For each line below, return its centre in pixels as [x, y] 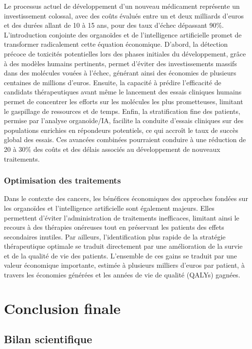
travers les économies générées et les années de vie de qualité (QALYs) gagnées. [122, 275]
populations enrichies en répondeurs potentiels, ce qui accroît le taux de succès [121, 130]
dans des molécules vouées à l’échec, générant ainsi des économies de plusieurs [120, 73]
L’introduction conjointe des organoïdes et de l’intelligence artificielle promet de [123, 34]
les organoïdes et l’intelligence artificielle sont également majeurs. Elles [109, 208]
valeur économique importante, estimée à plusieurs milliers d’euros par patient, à [124, 265]
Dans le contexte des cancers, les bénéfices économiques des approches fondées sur [126, 198]
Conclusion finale [62, 308]
